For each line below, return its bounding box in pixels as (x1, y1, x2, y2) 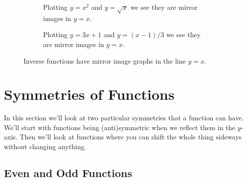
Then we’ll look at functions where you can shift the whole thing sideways (20, 132, 242, 142)
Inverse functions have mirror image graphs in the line (23, 55, 186, 66)
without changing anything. (4, 141, 87, 152)
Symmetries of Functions (4, 84, 175, 104)
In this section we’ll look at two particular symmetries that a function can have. (4, 113, 244, 123)
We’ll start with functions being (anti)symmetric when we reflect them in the (4, 122, 235, 132)
